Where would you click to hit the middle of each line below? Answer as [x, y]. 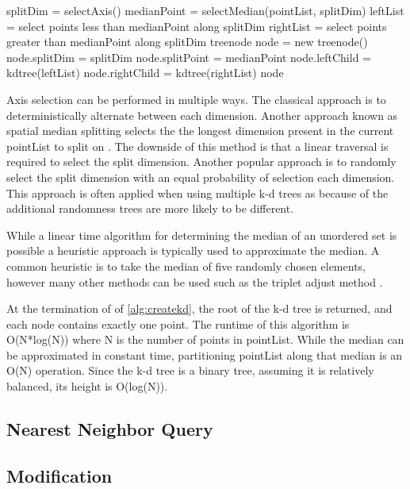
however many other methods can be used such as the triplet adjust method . [195, 281]
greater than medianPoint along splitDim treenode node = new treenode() [187, 42]
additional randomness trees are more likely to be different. [150, 208]
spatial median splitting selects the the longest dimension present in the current [200, 131]
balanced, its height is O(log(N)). [87, 386]
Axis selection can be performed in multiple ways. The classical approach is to [196, 99]
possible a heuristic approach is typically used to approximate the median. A [193, 250]
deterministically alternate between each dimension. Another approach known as [202, 115]
